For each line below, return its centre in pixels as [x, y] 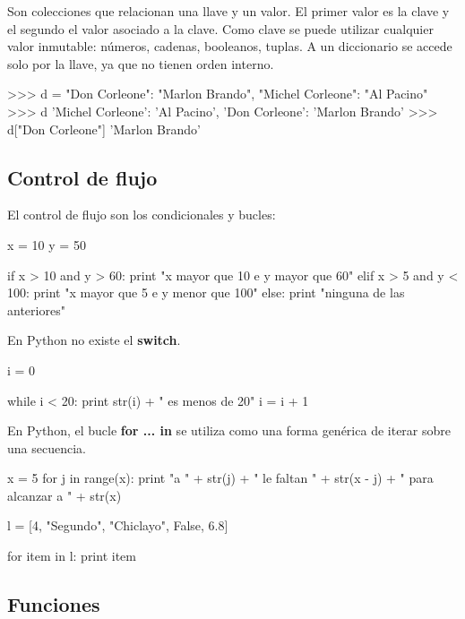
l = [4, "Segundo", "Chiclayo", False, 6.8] [118, 525]
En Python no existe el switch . [94, 340]
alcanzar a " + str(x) [65, 495]
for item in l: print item [72, 556]
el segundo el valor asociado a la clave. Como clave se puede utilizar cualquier [220, 28]
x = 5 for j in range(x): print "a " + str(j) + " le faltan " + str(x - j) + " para [220, 478]
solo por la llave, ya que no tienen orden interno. [141, 63]
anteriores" [36, 309]
